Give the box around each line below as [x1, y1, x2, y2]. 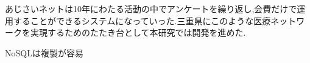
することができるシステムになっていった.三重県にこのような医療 [13, 14, 271, 27]
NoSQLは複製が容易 [5, 46, 83, 59]
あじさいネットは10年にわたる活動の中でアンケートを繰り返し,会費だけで [5, 2, 297, 15]
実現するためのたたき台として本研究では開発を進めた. [30, 26, 246, 39]
